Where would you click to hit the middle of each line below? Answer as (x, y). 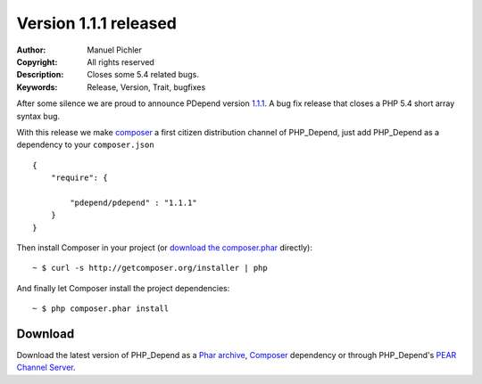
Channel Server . (46, 368)
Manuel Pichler (114, 50)
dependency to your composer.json (86, 145)
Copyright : (37, 61)
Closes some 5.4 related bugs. (143, 75)
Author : (31, 50)
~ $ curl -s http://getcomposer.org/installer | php (150, 268)
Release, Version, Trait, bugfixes (146, 87)
